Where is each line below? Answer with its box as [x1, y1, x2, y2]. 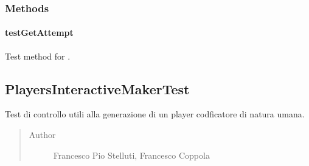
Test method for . [5, 49, 71, 62]
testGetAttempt [5, 26, 74, 39]
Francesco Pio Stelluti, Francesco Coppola [53, 148, 210, 161]
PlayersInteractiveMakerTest [5, 79, 190, 98]
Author [29, 128, 56, 141]
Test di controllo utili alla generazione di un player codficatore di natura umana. [5, 108, 305, 120]
